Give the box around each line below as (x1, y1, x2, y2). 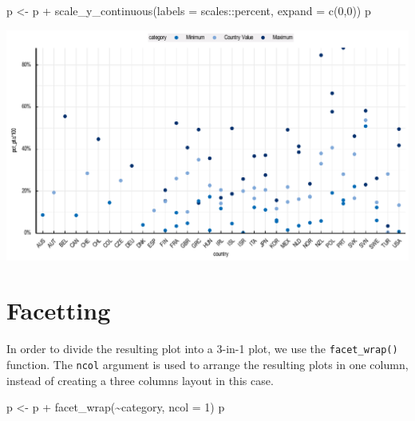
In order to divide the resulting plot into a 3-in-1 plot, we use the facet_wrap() (6, 340, 398, 357)
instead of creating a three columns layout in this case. (6, 371, 274, 388)
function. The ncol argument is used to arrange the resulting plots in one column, (6, 355, 409, 372)
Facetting (6, 294, 111, 327)
